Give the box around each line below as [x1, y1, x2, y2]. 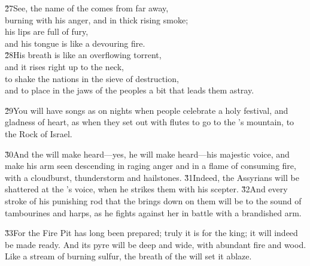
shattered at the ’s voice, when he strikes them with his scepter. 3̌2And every [5, 183, 288, 195]
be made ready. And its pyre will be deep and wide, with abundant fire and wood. [5, 238, 306, 250]
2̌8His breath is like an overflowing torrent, [5, 49, 162, 61]
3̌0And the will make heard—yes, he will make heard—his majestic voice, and [5, 147, 290, 160]
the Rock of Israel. [5, 127, 72, 140]
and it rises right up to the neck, [5, 60, 124, 72]
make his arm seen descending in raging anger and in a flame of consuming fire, [5, 159, 296, 172]
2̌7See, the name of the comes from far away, [5, 2, 169, 14]
